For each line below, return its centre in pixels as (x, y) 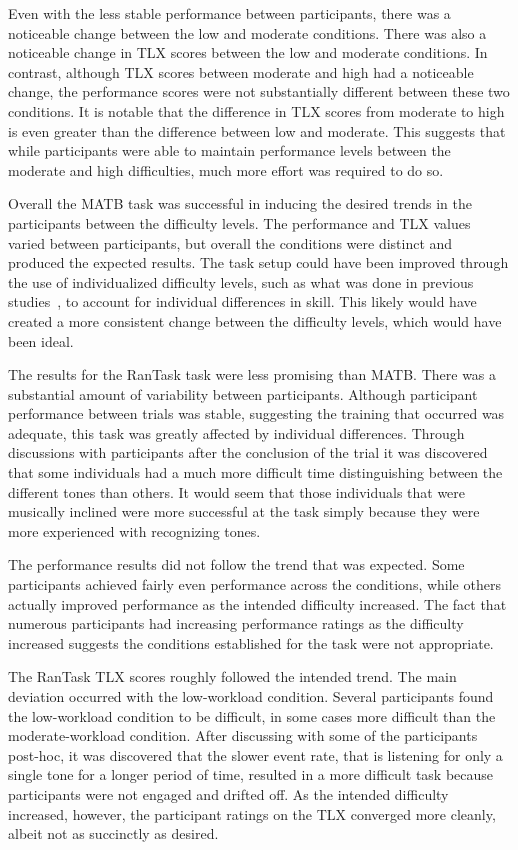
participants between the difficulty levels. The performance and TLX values (239, 222)
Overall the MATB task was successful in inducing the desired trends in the (240, 203)
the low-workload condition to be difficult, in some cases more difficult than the (252, 715)
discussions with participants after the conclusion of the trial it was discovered (248, 452)
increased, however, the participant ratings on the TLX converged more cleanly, (252, 813)
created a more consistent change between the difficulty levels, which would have (255, 320)
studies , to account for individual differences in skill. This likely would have (242, 301)
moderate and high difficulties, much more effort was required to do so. (226, 169)
